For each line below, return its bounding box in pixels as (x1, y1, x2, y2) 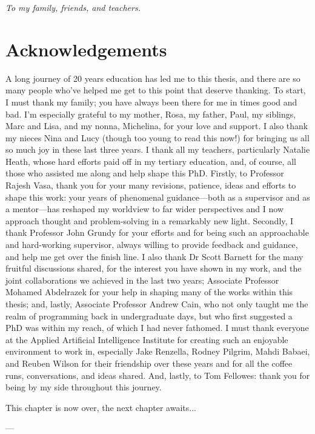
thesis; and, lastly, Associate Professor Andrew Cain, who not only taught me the (5, 298, 308, 310)
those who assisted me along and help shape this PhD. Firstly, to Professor (5, 167, 284, 179)
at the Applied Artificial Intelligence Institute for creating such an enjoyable (5, 333, 288, 346)
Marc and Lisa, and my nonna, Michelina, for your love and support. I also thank (5, 119, 308, 132)
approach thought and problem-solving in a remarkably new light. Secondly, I (5, 214, 294, 227)
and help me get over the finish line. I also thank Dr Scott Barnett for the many (5, 250, 303, 262)
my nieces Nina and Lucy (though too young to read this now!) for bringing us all (5, 131, 310, 144)
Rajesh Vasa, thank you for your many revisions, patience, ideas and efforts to (5, 179, 296, 192)
